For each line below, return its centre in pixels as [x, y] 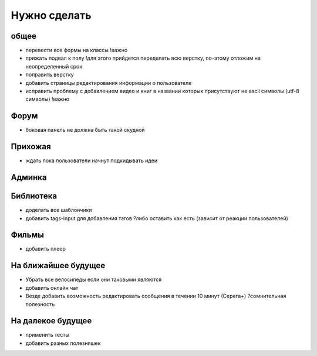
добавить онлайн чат [52, 287]
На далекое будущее [51, 321]
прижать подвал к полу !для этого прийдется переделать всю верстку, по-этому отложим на [143, 58]
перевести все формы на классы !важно [77, 50]
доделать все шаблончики [59, 210]
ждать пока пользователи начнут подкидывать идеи [92, 160]
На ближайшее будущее [58, 266]
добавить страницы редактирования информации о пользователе [109, 83]
